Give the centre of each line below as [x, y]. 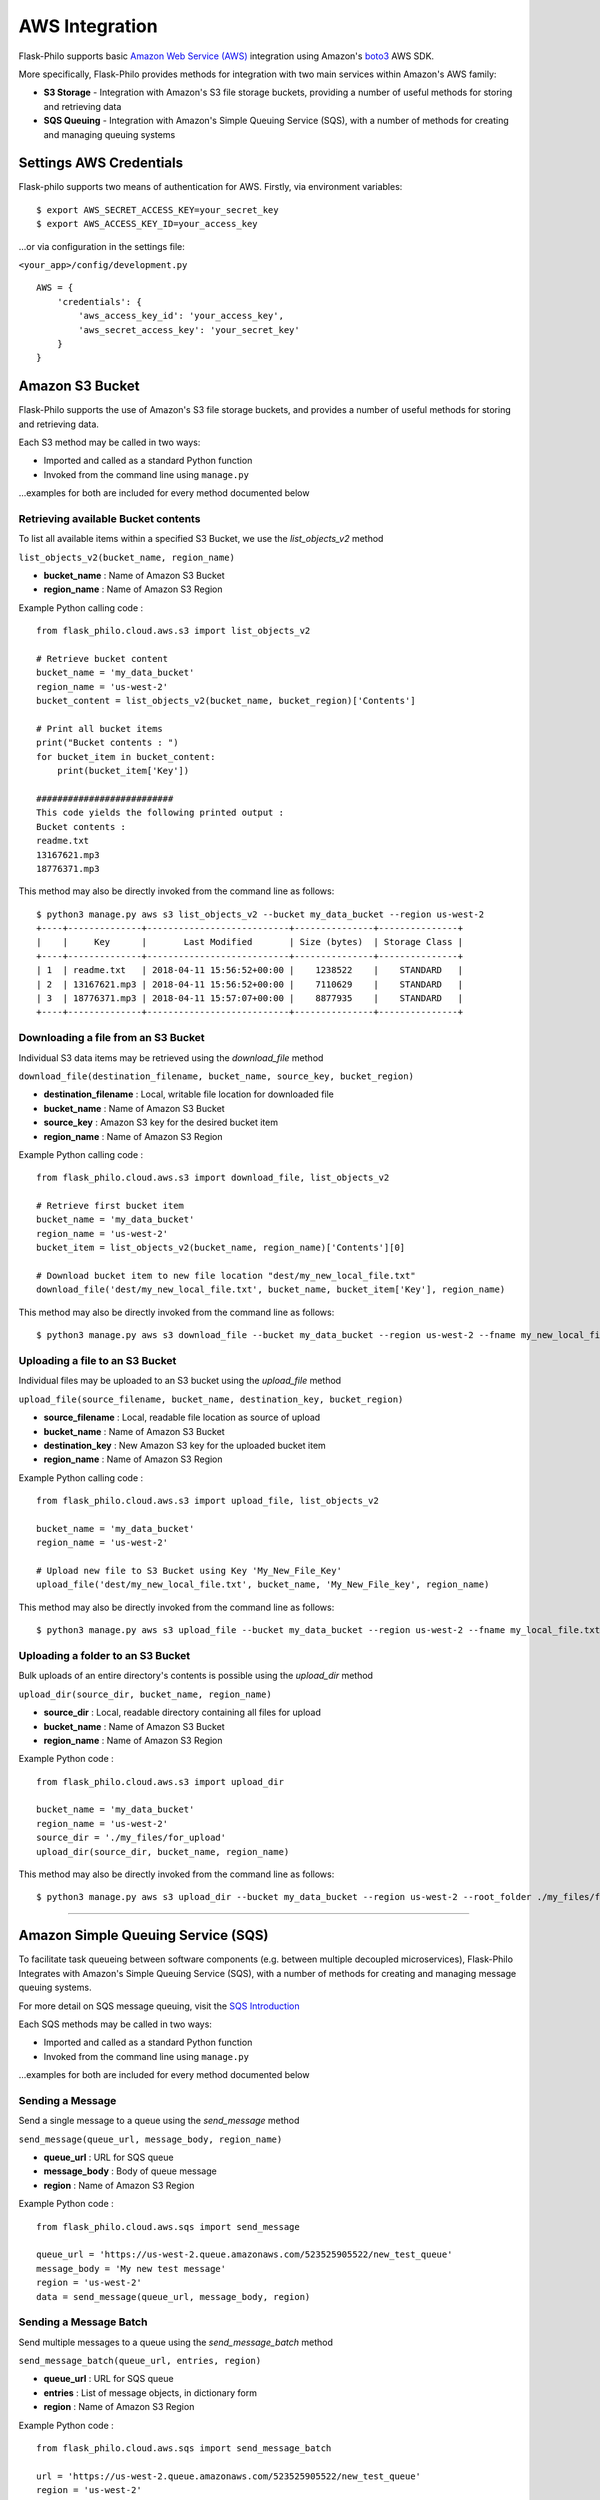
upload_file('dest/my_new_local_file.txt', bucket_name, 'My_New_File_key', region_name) [263, 1584]
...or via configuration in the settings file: [101, 246]
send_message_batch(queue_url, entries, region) [140, 2361]
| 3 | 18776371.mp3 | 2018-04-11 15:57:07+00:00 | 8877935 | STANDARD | [250, 998]
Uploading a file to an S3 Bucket [97, 1360]
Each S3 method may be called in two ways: [109, 442]
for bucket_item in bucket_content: [126, 756]
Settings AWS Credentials [101, 163]
